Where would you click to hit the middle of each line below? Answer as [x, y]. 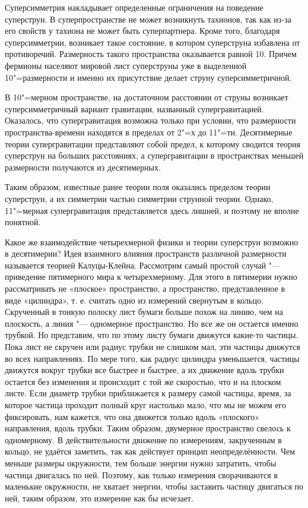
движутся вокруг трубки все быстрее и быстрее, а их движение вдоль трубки [145, 370]
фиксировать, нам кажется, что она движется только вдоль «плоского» [132, 416]
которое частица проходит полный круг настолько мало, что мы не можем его [146, 405]
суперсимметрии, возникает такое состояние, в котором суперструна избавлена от [153, 42]
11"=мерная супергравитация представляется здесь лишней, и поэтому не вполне [152, 210]
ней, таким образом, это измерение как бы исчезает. [99, 498]
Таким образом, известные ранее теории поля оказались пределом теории [138, 187]
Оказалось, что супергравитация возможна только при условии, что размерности [150, 120]
